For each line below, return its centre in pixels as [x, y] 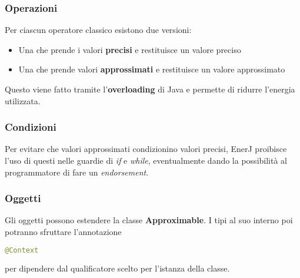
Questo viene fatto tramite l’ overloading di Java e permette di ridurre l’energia [150, 89]
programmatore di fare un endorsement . [77, 172]
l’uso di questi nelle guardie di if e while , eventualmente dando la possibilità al [146, 160]
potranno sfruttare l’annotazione [63, 231]
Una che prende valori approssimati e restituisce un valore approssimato [152, 69]
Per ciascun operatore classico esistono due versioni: [98, 30]
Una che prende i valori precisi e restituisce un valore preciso [130, 49]
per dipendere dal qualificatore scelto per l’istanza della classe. [117, 268]
